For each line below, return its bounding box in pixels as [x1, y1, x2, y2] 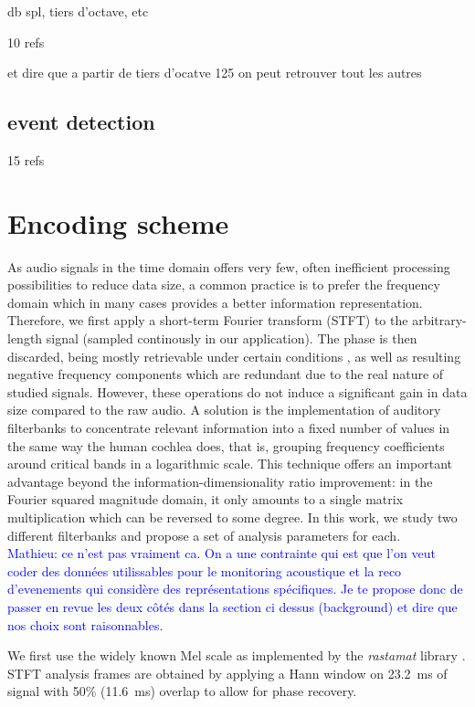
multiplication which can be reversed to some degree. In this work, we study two [7, 508, 458, 527]
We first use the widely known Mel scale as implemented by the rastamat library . [7, 646, 466, 665]
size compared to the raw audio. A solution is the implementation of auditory [7, 400, 441, 419]
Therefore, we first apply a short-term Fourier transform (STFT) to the [7, 311, 408, 330]
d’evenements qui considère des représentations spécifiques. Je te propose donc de [7, 579, 463, 598]
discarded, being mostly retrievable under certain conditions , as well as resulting [7, 346, 461, 365]
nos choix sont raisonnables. [7, 615, 164, 634]
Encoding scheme [7, 204, 229, 241]
